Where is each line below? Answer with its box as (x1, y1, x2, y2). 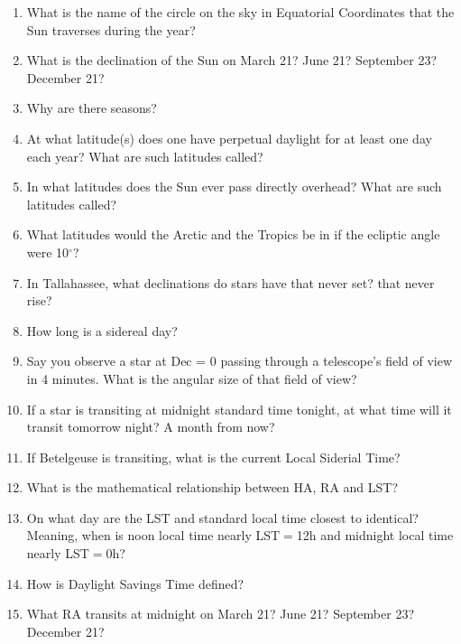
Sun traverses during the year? (26, 20, 196, 39)
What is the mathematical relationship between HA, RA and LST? (26, 478, 399, 497)
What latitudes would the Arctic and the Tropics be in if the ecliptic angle (26, 225, 440, 244)
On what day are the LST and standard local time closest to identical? (26, 508, 419, 527)
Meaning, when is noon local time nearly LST (26, 526, 281, 545)
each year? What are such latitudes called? (26, 146, 263, 165)
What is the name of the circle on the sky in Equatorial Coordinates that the (26, 3, 455, 21)
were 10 (26, 242, 69, 261)
